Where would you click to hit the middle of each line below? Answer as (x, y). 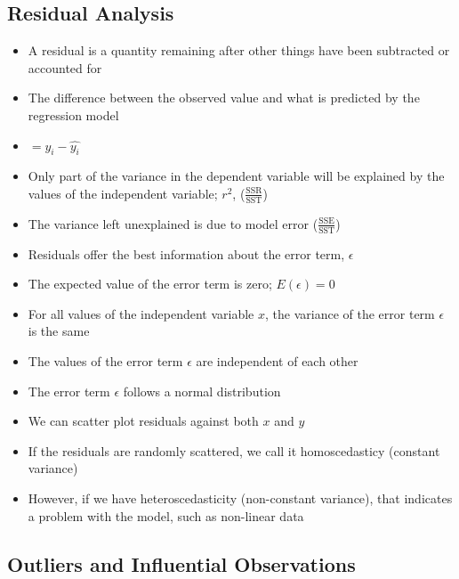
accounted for (65, 67)
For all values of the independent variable (141, 313)
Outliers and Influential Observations (181, 563)
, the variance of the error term (350, 313)
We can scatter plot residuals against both (143, 421)
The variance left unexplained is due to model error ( (173, 223)
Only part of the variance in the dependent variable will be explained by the (236, 176)
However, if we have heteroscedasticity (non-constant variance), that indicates (240, 497)
